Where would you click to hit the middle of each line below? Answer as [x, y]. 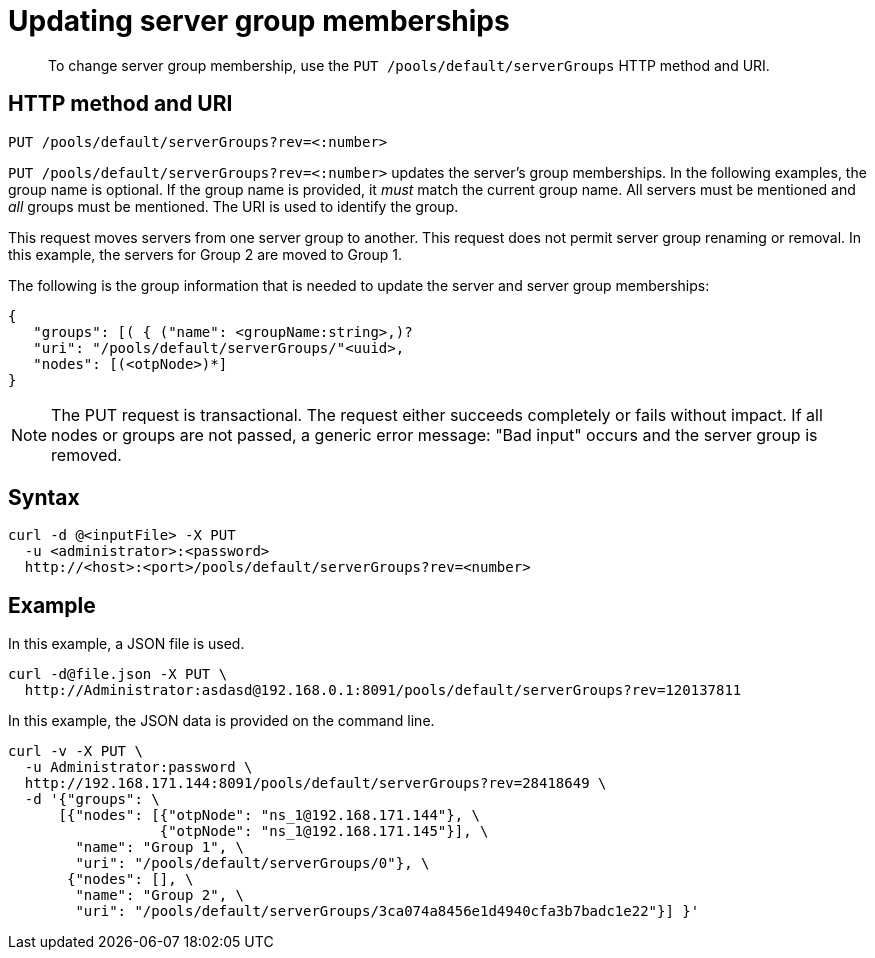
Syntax [44, 498]
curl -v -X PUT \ [75, 751]
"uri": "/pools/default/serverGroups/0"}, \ [252, 863]
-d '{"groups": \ [92, 799]
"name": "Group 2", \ [160, 895]
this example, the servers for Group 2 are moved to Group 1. [205, 254]
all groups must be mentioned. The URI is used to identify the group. [233, 206]
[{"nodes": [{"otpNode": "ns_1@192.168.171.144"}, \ [269, 815]
